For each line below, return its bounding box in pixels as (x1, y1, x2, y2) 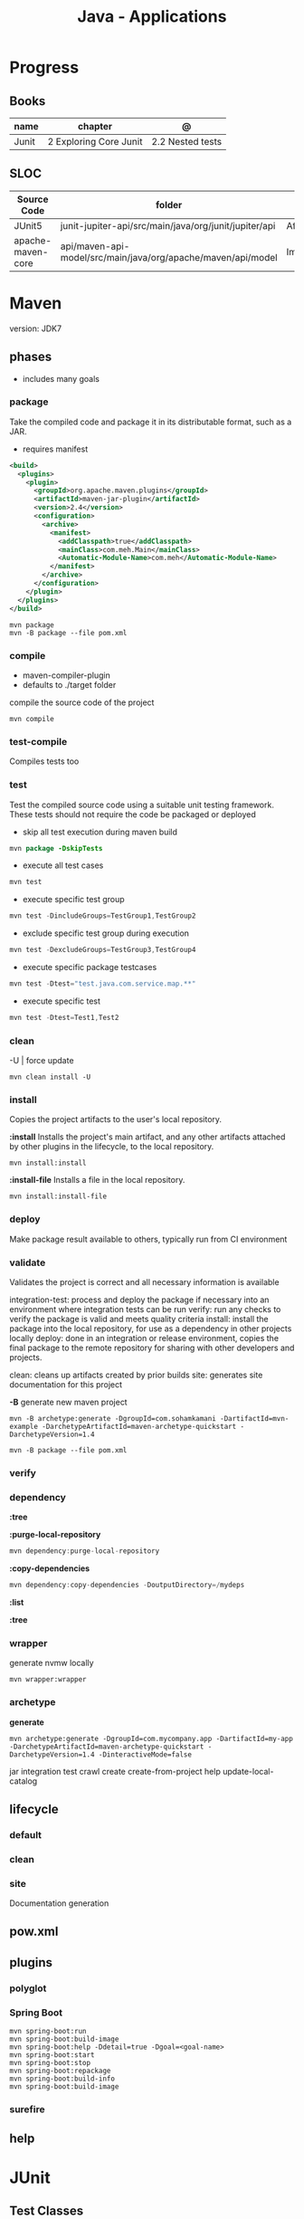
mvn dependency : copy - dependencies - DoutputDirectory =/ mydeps (9, 1581, 245, 1590)
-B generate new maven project (9, 1396, 128, 1407)
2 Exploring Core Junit (47, 136, 143, 148)
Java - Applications (77, 6, 227, 27)
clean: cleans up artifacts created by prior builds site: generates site (9, 1369, 263, 1380)
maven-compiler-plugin (22, 670, 111, 681)
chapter (78, 120, 113, 132)
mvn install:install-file (9, 1192, 107, 1201)
